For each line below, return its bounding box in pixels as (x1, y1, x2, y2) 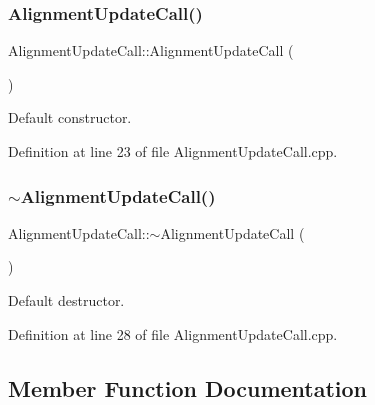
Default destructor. (8, 290, 125, 310)
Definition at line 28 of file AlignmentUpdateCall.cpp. (8, 323, 338, 344)
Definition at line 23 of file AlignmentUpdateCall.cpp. (8, 141, 338, 161)
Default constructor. (8, 107, 132, 128)
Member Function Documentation (8, 372, 368, 403)
